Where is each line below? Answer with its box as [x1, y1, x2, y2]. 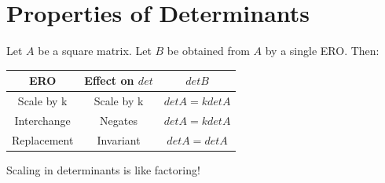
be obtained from [167, 42, 250, 59]
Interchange [14, 112, 71, 128]
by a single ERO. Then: [265, 42, 379, 59]
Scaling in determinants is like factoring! [6, 161, 200, 178]
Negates [100, 112, 137, 128]
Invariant [97, 131, 141, 148]
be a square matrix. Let [38, 42, 152, 59]
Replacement [12, 131, 74, 148]
